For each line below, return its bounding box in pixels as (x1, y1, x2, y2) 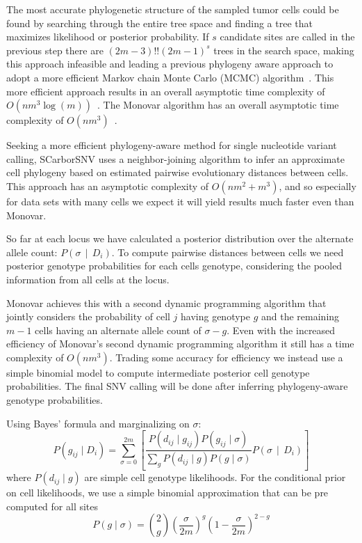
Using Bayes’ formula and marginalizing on (6, 416, 190, 430)
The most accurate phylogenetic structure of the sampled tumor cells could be (6, 2, 339, 16)
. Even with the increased (227, 322, 336, 337)
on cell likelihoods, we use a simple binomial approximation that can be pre (6, 485, 329, 500)
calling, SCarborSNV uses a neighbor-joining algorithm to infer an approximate (6, 151, 345, 166)
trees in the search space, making (213, 42, 354, 57)
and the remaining (261, 309, 340, 324)
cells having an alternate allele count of (35, 322, 201, 337)
